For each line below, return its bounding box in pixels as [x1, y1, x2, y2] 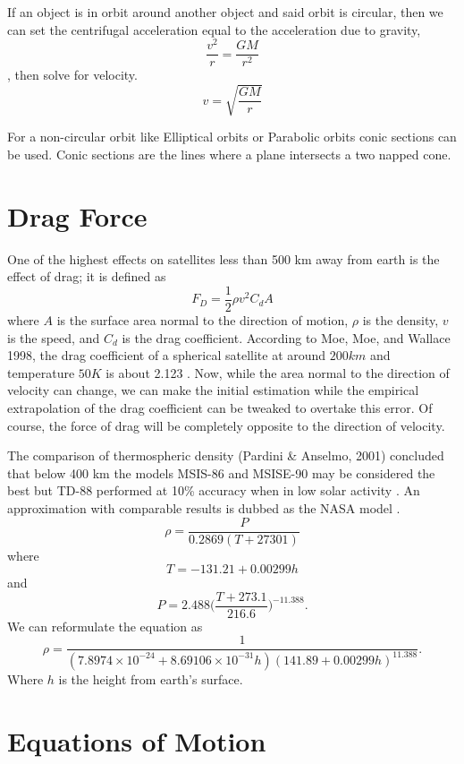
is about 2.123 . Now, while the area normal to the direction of [105, 363, 450, 382]
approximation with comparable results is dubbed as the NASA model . [7, 498, 401, 517]
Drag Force [7, 197, 148, 234]
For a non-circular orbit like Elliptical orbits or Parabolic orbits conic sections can [7, 127, 457, 146]
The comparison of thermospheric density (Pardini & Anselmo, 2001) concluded [7, 446, 444, 465]
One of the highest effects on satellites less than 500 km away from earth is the [7, 249, 440, 268]
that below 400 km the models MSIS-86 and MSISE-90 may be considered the [7, 463, 435, 482]
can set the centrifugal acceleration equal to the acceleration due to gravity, [7, 20, 421, 39]
